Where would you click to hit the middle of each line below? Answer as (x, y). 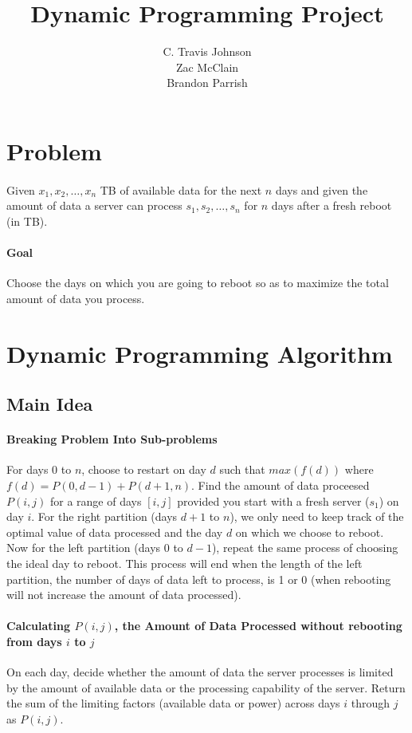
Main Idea (50, 404)
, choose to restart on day (144, 469)
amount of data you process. (76, 298)
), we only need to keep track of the (317, 516)
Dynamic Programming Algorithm (200, 353)
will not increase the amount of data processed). (124, 595)
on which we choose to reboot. (310, 532)
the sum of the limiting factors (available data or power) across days (173, 703)
